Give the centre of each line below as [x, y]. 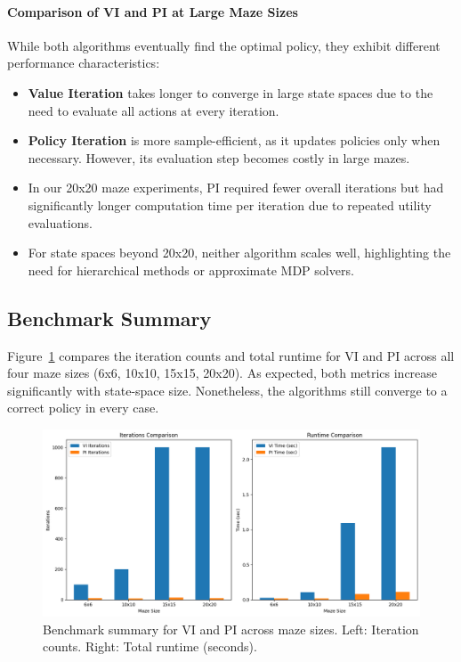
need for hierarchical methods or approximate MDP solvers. [191, 270]
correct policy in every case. [83, 408]
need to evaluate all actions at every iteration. [154, 110]
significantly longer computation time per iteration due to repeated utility [230, 204]
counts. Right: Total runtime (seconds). [150, 646]
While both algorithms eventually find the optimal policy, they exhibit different [224, 45]
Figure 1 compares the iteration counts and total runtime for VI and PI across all [231, 355]
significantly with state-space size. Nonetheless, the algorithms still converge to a [227, 390]
